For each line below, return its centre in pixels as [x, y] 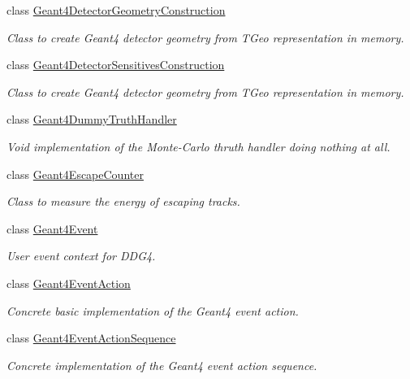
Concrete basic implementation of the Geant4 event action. [153, 310]
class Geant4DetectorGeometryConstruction [116, 10]
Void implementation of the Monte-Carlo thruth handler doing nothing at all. [199, 146]
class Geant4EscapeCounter [75, 174]
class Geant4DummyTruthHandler [92, 119]
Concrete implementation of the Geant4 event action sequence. [162, 365]
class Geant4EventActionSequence [91, 338]
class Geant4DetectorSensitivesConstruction [116, 65]
